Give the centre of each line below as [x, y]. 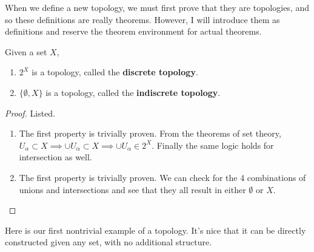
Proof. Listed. [30, 113]
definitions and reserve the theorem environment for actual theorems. [133, 31]
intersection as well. [55, 157]
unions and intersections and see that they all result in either [132, 189]
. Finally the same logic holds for [213, 145]
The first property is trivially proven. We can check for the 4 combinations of [162, 177]
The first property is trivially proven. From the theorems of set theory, [150, 133]
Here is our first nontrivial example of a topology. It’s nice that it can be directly [155, 230]
